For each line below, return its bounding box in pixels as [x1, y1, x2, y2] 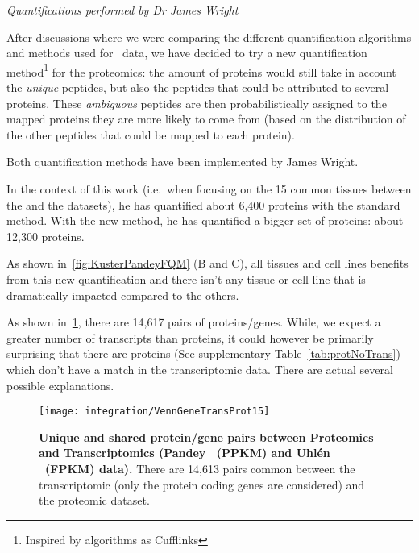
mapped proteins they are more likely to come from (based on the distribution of [6, 110, 406, 127]
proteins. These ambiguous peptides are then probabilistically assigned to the [6, 94, 387, 111]
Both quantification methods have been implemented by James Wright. [6, 153, 359, 170]
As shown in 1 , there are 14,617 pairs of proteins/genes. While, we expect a [6, 314, 381, 331]
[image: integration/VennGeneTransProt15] [39, 405, 270, 418]
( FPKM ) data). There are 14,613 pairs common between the [45, 459, 355, 476]
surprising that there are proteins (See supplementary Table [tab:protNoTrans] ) [6, 345, 400, 362]
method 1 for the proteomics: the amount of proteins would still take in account [6, 60, 396, 80]
